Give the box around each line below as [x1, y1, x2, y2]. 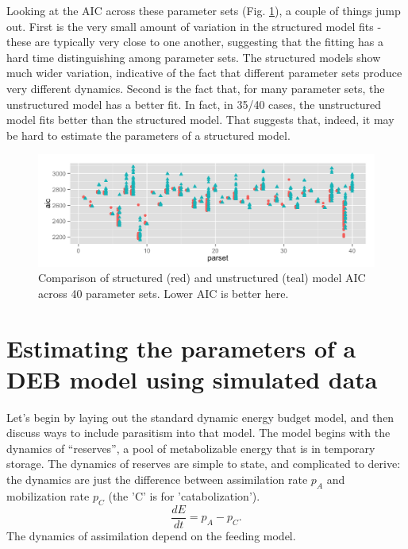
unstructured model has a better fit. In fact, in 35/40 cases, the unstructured [6, 95, 381, 112]
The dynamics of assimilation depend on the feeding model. [6, 527, 296, 543]
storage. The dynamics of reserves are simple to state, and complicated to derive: [6, 455, 401, 472]
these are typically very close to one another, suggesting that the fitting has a [6, 33, 383, 50]
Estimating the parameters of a [6, 331, 356, 364]
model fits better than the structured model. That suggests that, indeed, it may [6, 111, 395, 128]
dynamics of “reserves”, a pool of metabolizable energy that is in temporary [6, 439, 375, 456]
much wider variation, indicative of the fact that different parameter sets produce [6, 64, 402, 81]
